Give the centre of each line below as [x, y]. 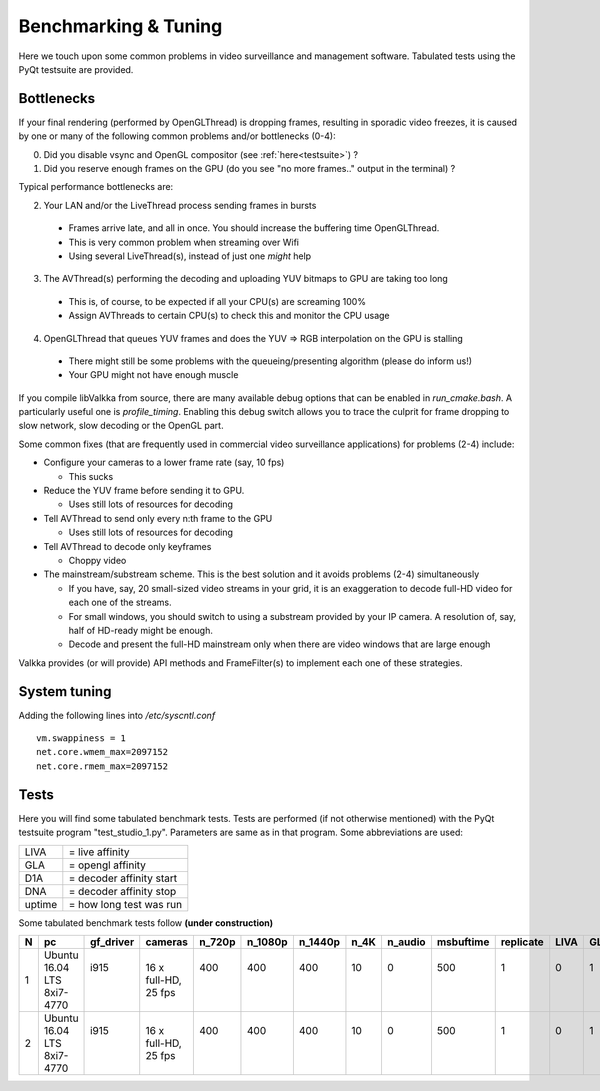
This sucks [91, 476]
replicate [522, 942]
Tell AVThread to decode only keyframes [127, 546]
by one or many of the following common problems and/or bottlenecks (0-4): [177, 136]
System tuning [65, 691]
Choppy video [97, 560]
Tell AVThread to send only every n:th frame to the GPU [158, 518]
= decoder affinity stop [122, 891]
